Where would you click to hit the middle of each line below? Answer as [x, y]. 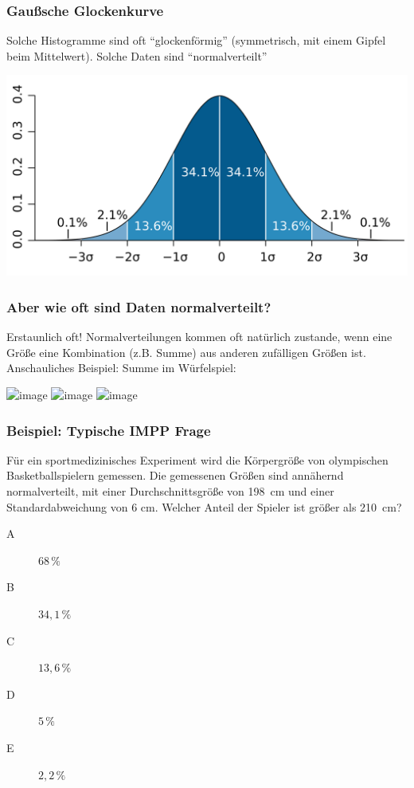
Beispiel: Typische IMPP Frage [109, 430]
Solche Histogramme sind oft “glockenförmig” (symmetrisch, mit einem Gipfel [196, 40]
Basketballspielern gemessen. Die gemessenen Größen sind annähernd [175, 475]
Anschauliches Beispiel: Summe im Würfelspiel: [121, 368]
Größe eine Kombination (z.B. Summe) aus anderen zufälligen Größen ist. [186, 352]
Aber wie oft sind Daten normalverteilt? [139, 306]
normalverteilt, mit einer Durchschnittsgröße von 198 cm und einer [170, 491]
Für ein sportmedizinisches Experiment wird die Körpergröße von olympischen [197, 459]
